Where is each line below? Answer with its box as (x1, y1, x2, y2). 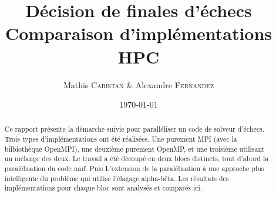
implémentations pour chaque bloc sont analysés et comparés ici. (4, 183, 203, 193)
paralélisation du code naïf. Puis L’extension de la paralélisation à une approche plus (4, 163, 264, 173)
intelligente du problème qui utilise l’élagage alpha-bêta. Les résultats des (4, 173, 229, 183)
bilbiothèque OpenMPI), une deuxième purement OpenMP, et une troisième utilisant (4, 143, 265, 153)
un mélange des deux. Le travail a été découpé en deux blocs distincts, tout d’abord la (4, 153, 269, 163)
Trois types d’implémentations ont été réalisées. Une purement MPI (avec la (4, 134, 237, 144)
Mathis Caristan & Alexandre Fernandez (63, 78, 214, 91)
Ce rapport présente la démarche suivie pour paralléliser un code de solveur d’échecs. (4, 124, 264, 134)
